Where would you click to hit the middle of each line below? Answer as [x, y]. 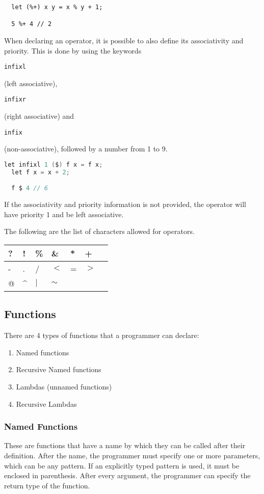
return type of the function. [47, 485]
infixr [15, 100]
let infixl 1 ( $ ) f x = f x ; [54, 164]
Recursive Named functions [59, 369]
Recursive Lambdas [46, 404]
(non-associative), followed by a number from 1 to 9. [86, 149]
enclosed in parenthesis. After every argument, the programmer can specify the [127, 475]
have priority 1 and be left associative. [64, 214]
